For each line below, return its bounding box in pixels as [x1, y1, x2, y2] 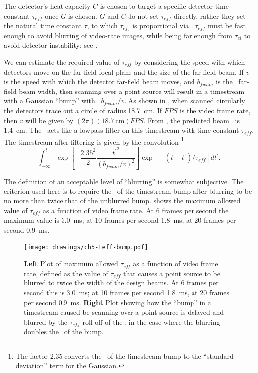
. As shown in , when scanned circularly [124, 95, 245, 106]
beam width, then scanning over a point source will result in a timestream [19, 86, 245, 96]
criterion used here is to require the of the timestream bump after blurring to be [4, 186, 252, 196]
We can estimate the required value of [4, 56, 120, 67]
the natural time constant [4, 20, 82, 31]
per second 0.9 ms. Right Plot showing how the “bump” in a [24, 297, 211, 307]
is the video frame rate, [179, 105, 251, 115]
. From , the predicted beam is [143, 115, 240, 125]
